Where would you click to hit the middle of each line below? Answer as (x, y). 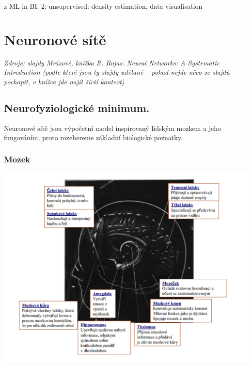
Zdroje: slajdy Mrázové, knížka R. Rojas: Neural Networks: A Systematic (112, 62)
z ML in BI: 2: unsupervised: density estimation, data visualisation (103, 6)
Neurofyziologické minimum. (77, 107)
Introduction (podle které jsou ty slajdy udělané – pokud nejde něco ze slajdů (117, 72)
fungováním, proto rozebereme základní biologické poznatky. (93, 137)
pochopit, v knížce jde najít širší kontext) (64, 81)
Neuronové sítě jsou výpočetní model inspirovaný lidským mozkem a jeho (112, 128)
